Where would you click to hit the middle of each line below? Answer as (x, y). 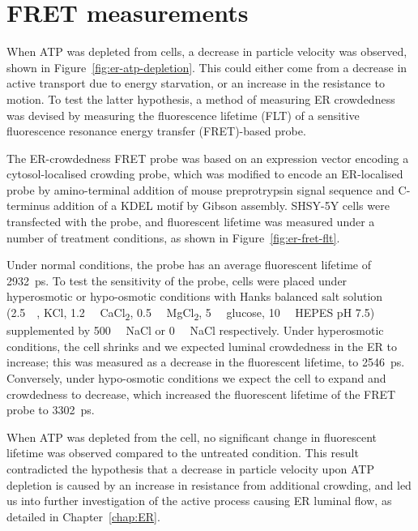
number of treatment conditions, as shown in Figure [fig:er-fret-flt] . (173, 237)
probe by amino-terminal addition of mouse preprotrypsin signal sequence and (200, 189)
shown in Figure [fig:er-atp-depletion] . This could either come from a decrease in (207, 67)
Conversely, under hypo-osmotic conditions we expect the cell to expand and (196, 377)
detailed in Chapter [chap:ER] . (83, 516)
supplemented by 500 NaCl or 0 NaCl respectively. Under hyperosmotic (195, 330)
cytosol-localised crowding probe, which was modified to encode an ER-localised (205, 174)
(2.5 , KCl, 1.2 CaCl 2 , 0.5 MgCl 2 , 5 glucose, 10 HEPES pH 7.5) (191, 313)
